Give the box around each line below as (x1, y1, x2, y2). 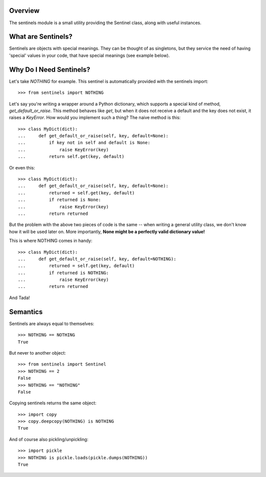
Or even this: (9, 164, 35, 170)
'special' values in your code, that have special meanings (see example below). (9, 52, 170, 58)
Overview (9, 6, 40, 15)
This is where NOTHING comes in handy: (9, 238, 93, 244)
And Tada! (9, 294, 30, 301)
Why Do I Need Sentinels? (9, 65, 91, 74)
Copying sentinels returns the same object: (9, 400, 97, 406)
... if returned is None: (18, 197, 101, 202)
